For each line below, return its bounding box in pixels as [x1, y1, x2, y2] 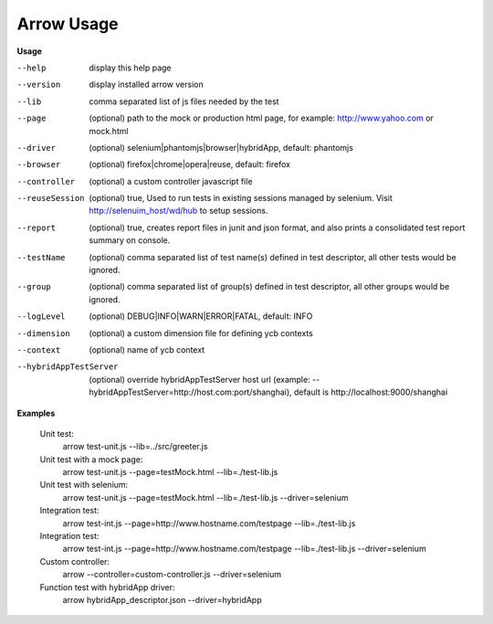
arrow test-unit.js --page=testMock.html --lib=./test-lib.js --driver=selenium [62, 492, 349, 502]
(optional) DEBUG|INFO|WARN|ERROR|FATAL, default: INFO [89, 311, 313, 322]
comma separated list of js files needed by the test [89, 96, 279, 107]
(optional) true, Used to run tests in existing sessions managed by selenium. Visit [89, 193, 393, 204]
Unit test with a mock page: [39, 453, 143, 465]
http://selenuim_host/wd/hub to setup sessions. [89, 206, 268, 217]
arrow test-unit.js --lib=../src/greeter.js [62, 441, 208, 452]
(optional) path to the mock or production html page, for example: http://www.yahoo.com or [89, 112, 434, 123]
